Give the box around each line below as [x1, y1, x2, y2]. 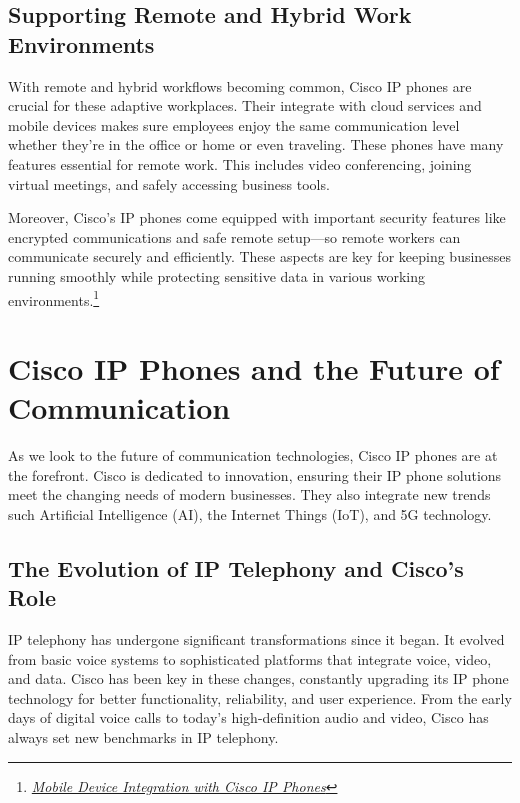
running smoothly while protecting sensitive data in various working [8, 265, 426, 286]
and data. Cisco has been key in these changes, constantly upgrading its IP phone [8, 668, 509, 689]
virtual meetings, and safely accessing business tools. [8, 173, 330, 194]
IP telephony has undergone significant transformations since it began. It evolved [8, 629, 505, 650]
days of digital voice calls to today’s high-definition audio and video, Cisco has [8, 707, 489, 728]
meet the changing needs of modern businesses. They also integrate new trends [8, 484, 491, 505]
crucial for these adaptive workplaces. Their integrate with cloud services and [8, 95, 482, 116]
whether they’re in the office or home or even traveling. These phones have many [8, 134, 504, 155]
